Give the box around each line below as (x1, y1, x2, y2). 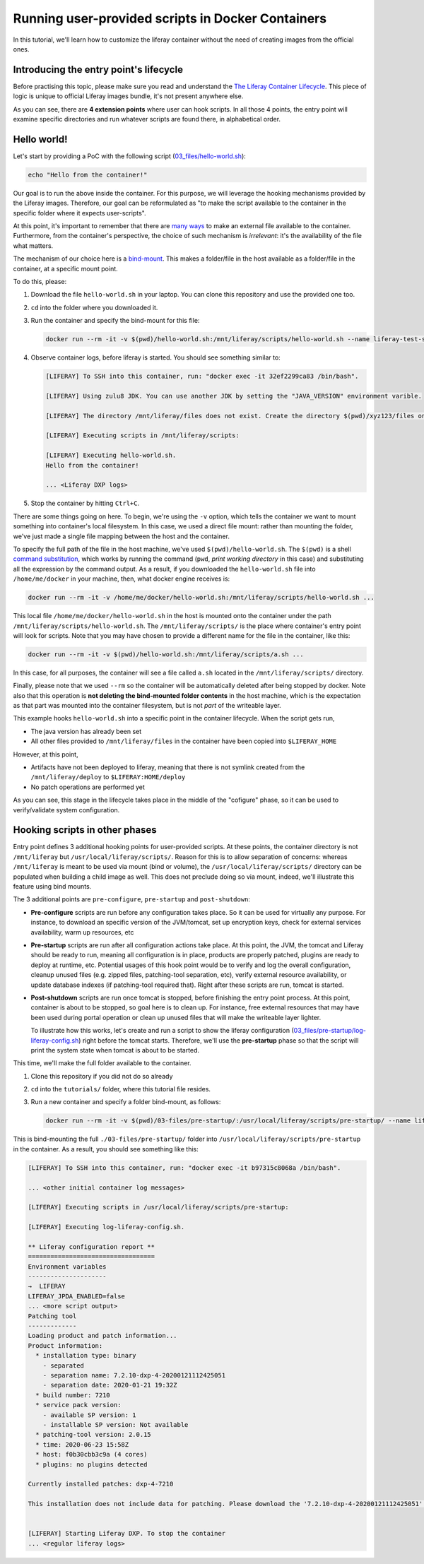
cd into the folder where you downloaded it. (30, 303, 158, 312)
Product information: (28, 1341, 103, 1349)
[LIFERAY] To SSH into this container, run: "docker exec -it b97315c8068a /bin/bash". (28, 1163, 341, 1172)
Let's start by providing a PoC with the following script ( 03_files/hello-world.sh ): (13, 152, 247, 160)
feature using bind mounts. (13, 882, 92, 891)
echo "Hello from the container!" (28, 170, 148, 179)
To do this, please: (13, 278, 67, 286)
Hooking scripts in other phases (13, 824, 157, 836)
